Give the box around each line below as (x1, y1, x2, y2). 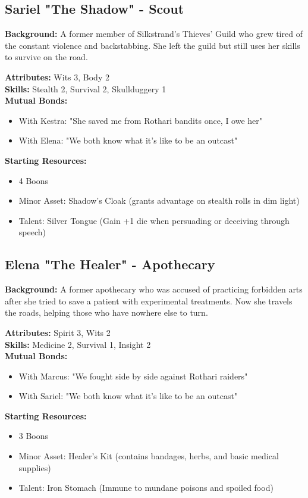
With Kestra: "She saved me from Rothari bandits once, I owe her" (18, 114, 263, 126)
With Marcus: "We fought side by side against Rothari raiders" (18, 369, 248, 382)
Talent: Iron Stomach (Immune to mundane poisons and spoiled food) (18, 481, 274, 494)
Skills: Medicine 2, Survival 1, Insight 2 (5, 338, 151, 350)
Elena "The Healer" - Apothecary (5, 255, 215, 273)
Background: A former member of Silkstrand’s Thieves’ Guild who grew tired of (5, 27, 303, 40)
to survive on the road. (5, 51, 88, 63)
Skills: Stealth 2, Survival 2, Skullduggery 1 (5, 82, 166, 95)
